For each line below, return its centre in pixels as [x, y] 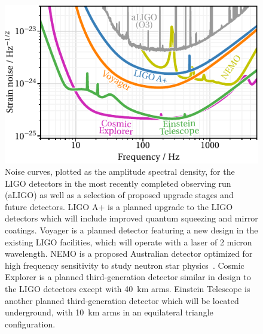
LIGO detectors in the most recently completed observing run [118, 183]
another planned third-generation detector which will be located [122, 300]
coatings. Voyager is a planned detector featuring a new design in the [131, 230]
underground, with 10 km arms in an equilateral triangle [109, 312]
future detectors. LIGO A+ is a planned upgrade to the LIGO [119, 206]
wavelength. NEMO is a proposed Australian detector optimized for [129, 253]
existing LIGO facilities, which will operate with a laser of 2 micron [129, 242]
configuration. [30, 324]
